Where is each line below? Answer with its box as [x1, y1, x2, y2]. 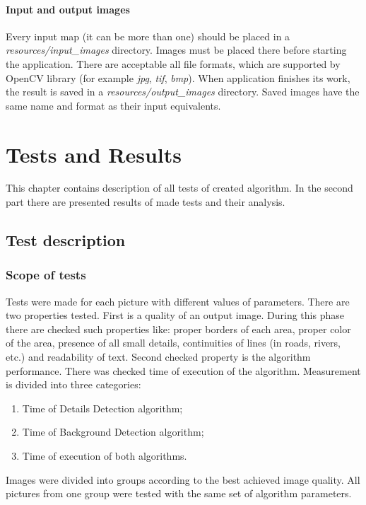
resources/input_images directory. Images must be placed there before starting [6, 42, 347, 57]
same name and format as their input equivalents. [6, 98, 221, 112]
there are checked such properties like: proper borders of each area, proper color [6, 321, 351, 336]
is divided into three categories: [6, 377, 141, 392]
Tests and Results [6, 139, 182, 168]
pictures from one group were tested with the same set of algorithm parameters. [6, 486, 352, 501]
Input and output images [6, 1, 130, 16]
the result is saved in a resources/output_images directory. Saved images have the [6, 84, 360, 99]
